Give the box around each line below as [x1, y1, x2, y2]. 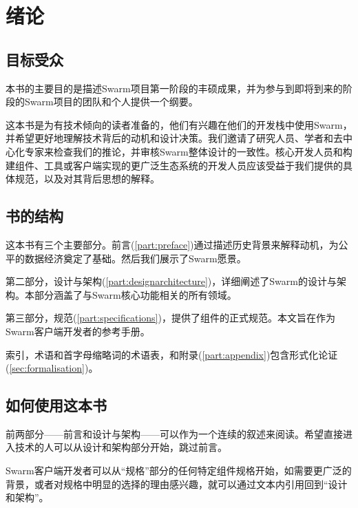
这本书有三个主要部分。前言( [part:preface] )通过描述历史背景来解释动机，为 [6, 237, 339, 251]
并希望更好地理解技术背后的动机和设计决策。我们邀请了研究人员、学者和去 [6, 131, 343, 145]
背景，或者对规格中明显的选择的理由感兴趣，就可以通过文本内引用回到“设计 [6, 476, 348, 491]
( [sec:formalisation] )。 [6, 361, 98, 375]
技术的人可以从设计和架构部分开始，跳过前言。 [14, 440, 227, 454]
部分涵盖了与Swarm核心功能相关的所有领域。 [34, 287, 237, 301]
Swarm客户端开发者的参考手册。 [6, 324, 150, 338]
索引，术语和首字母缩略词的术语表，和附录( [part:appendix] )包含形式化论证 [6, 347, 338, 361]
